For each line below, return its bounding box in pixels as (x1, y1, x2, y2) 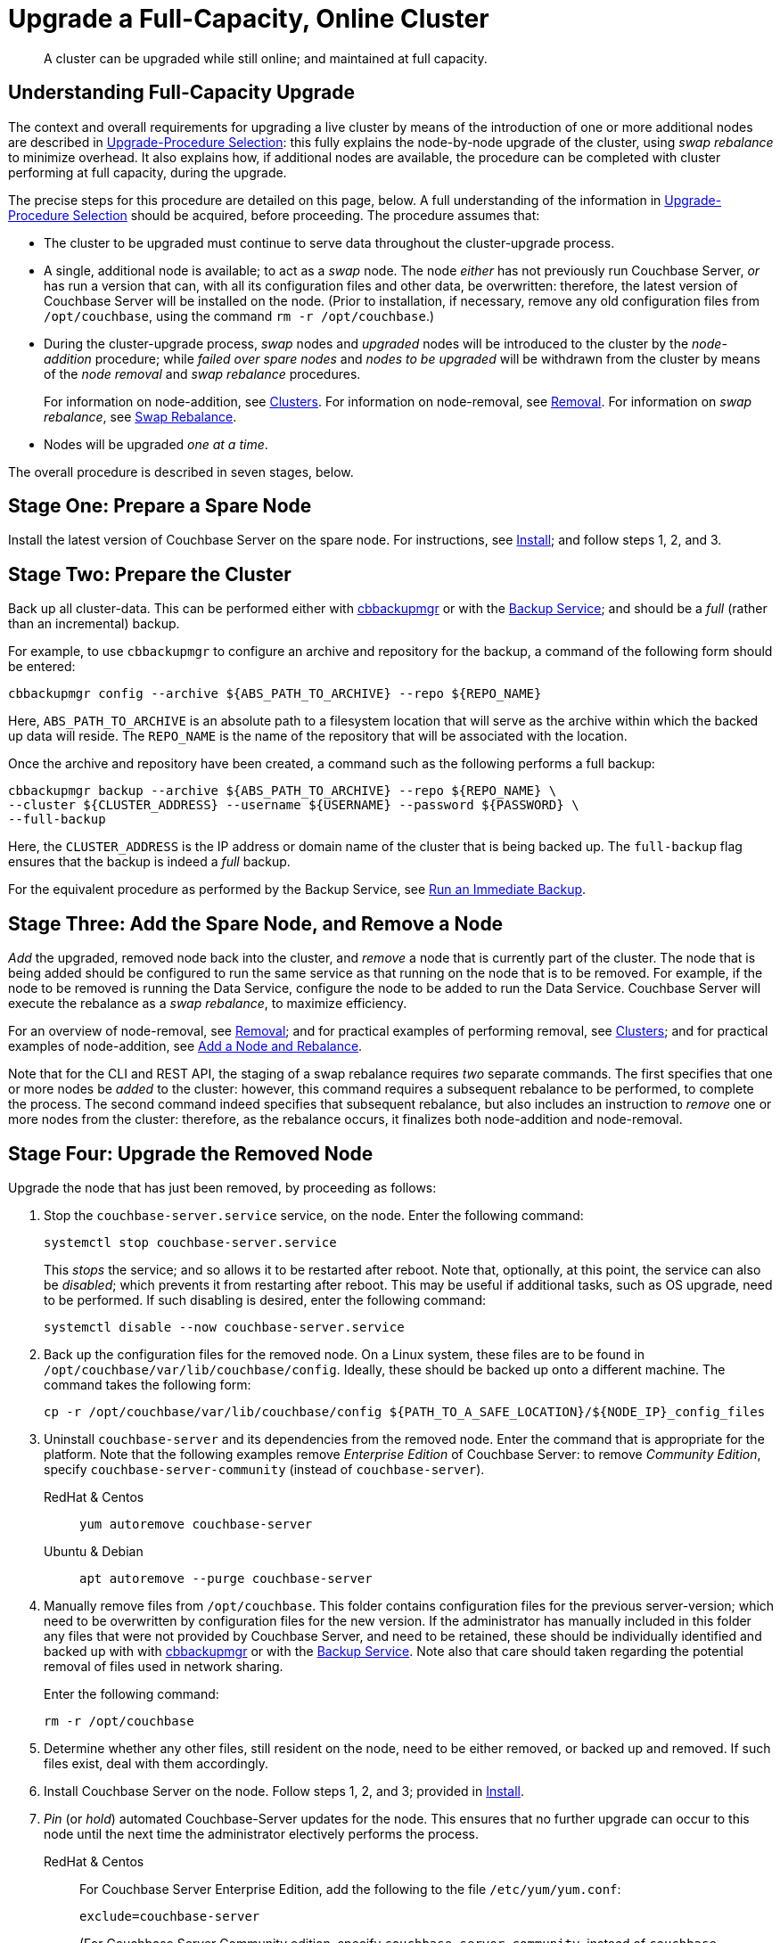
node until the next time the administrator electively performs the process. (44, 1825, 479, 1841)
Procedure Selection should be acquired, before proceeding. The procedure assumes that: (8, 207, 540, 223)
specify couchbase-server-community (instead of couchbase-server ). (44, 1461, 485, 1477)
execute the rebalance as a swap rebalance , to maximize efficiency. (8, 996, 407, 1012)
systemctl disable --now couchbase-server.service (44, 1319, 405, 1334)
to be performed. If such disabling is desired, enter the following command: (44, 1291, 486, 1308)
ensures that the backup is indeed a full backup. (8, 854, 291, 870)
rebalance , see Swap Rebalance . (44, 408, 237, 424)
